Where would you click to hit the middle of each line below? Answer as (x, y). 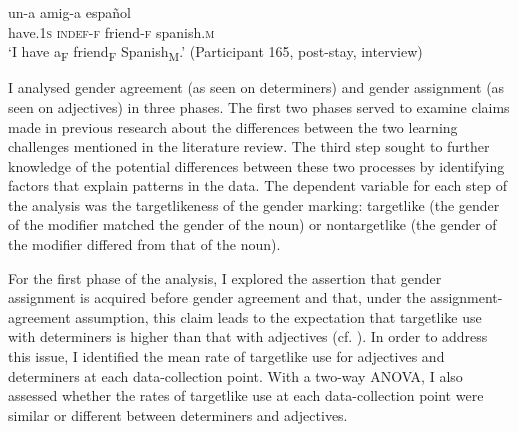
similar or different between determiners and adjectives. (178, 414)
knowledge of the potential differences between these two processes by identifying (256, 165)
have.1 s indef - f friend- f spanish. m (111, 31)
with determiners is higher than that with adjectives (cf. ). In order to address (248, 336)
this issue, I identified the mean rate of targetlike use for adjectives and (226, 356)
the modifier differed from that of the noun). (144, 244)
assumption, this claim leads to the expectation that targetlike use (278, 316)
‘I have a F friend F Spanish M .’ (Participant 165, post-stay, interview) (215, 52)
